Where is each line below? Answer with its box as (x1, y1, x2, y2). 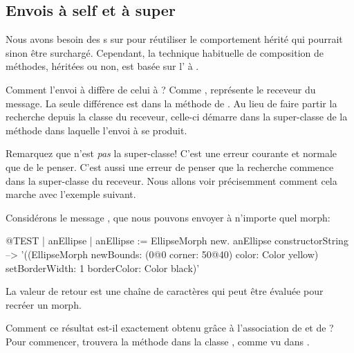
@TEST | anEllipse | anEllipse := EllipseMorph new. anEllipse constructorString (6, 233, 348, 248)
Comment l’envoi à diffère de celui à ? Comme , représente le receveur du (6, 82, 316, 96)
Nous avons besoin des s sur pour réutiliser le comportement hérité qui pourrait (6, 32, 343, 46)
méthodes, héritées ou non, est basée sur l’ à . (6, 59, 199, 73)
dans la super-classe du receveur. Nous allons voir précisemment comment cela (6, 173, 337, 188)
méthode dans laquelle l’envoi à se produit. (6, 123, 187, 137)
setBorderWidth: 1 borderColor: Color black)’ (6, 260, 200, 275)
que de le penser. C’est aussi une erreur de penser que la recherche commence (6, 159, 334, 174)
